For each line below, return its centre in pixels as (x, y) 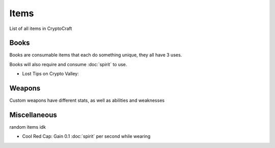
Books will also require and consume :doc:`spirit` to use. (68, 64)
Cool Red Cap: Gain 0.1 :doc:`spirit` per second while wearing (86, 136)
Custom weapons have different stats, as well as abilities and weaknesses (87, 100)
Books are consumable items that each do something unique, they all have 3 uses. (96, 55)
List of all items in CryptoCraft (41, 28)
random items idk (28, 127)
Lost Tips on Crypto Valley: (50, 74)
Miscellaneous (33, 115)
